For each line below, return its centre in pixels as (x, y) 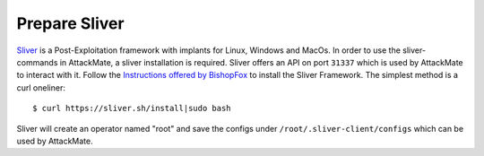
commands (37, 62)
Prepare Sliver (70, 23)
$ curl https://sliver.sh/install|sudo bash (132, 108)
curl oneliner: (41, 87)
